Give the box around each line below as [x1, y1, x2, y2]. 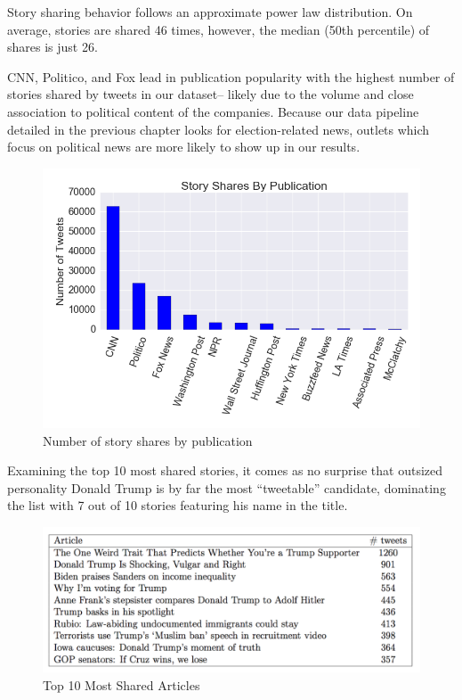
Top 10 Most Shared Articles [43, 675, 200, 694]
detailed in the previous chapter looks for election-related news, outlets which [7, 119, 430, 138]
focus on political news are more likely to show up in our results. [7, 137, 361, 156]
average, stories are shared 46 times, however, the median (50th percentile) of [7, 20, 430, 38]
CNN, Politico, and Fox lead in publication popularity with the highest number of [7, 67, 455, 86]
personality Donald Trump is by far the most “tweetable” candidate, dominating [7, 478, 446, 497]
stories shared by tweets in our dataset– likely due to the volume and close [7, 85, 414, 103]
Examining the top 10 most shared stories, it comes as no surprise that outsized [7, 461, 443, 480]
